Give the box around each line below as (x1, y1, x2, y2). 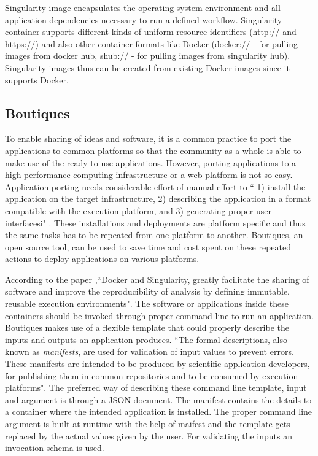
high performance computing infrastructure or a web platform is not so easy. (5, 168, 293, 181)
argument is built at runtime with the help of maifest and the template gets (5, 417, 290, 430)
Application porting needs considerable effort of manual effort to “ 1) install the (5, 180, 306, 193)
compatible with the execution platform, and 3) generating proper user (5, 204, 271, 217)
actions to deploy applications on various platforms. (5, 252, 200, 265)
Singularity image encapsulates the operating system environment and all (5, 1, 281, 14)
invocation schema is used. (5, 441, 104, 454)
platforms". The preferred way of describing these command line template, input (5, 381, 307, 394)
